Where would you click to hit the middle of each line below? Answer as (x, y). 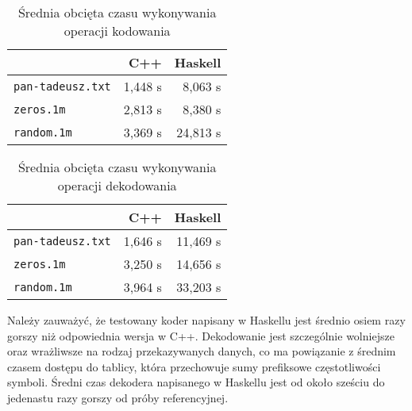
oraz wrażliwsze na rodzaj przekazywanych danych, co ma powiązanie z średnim (202, 351)
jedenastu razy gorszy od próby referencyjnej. (118, 397)
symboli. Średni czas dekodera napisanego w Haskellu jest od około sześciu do (196, 382)
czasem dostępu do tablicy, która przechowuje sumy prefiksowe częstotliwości (194, 366)
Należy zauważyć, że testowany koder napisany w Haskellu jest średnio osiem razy (206, 320)
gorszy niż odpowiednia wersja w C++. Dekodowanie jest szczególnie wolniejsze (201, 335)
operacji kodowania (117, 31)
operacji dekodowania (117, 185)
